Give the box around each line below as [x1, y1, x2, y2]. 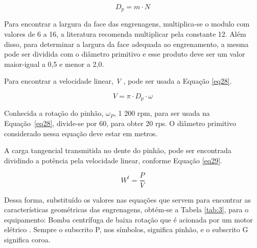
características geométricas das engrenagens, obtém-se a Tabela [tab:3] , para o [4, 204, 249, 215]
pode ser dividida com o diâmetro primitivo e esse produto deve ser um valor [4, 48, 245, 59]
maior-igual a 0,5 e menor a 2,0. [4, 58, 104, 69]
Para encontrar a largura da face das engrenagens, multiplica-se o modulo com [4, 18, 250, 29]
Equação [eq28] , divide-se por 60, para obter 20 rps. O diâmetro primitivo [4, 118, 237, 129]
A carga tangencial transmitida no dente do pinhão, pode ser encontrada [4, 145, 231, 156]
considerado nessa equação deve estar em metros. [4, 128, 158, 138]
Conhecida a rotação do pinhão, [4, 108, 104, 118]
